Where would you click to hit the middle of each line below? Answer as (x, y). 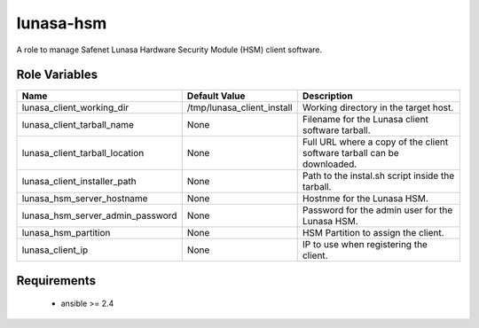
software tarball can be (350, 153)
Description (328, 96)
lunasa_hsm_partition (66, 233)
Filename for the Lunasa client (365, 120)
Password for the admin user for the (377, 210)
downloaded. (330, 164)
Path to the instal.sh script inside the (378, 176)
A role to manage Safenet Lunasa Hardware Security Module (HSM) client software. (169, 50)
